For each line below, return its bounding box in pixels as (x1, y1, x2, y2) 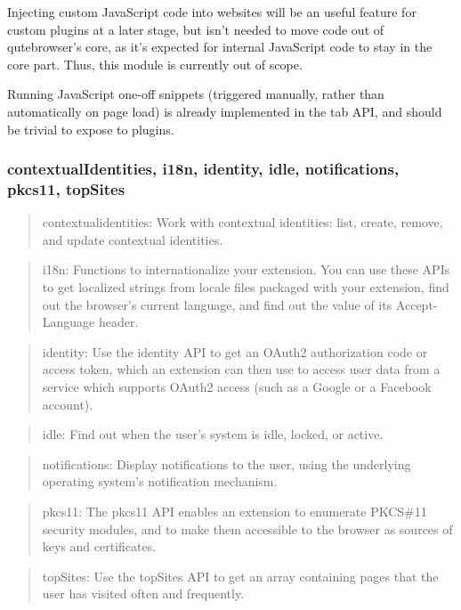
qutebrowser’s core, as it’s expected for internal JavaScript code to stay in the (7, 37, 433, 56)
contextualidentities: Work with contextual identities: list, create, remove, (42, 213, 443, 232)
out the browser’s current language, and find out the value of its (42, 295, 392, 313)
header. (98, 313, 139, 331)
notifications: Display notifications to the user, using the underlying (42, 454, 411, 473)
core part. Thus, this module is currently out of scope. (7, 54, 303, 73)
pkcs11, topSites (7, 178, 125, 199)
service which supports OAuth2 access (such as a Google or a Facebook (42, 378, 432, 396)
